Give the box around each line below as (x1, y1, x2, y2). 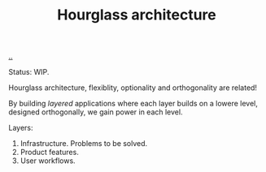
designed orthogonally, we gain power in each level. (8, 107, 183, 117)
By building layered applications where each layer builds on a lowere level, (8, 99, 259, 109)
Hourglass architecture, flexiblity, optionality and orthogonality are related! (8, 83, 258, 92)
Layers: (8, 123, 34, 133)
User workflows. (20, 156, 76, 166)
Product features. (20, 148, 79, 157)
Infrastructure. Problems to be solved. (20, 139, 148, 148)
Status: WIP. (8, 67, 50, 77)
